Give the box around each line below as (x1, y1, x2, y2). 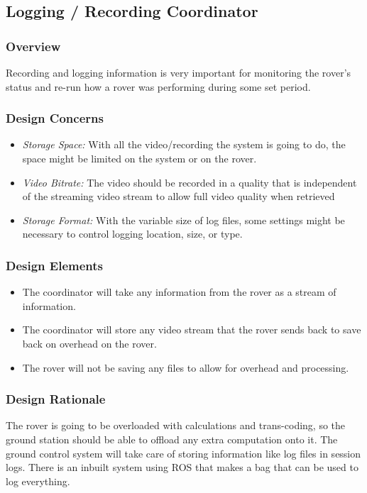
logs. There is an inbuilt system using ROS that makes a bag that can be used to (6, 460, 358, 475)
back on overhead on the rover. (22, 336, 157, 350)
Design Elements (6, 256, 103, 274)
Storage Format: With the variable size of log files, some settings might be (22, 212, 345, 227)
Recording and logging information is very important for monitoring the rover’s (6, 65, 351, 79)
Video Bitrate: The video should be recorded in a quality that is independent (22, 175, 357, 189)
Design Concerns (6, 109, 104, 127)
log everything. (6, 473, 70, 488)
